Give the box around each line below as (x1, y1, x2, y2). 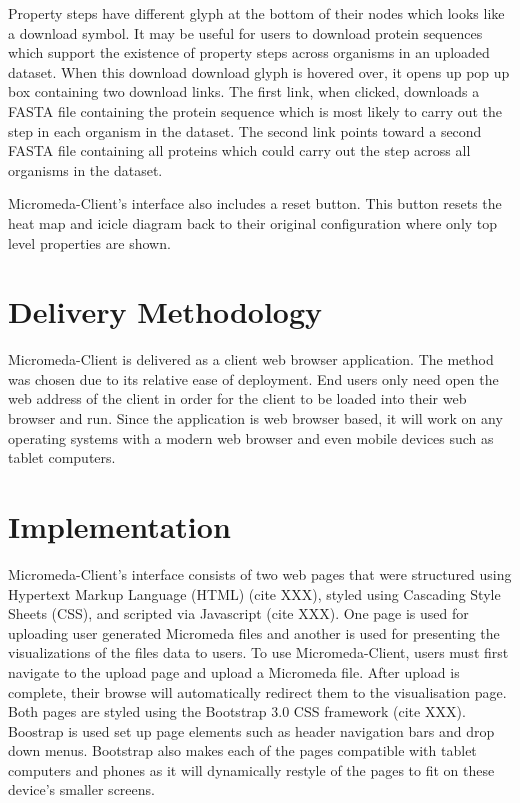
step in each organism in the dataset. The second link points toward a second (8, 120, 482, 141)
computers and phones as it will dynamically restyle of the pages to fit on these (8, 759, 495, 780)
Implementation (8, 506, 231, 546)
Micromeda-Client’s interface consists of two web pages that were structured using (8, 563, 512, 584)
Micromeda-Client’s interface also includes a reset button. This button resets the (8, 193, 502, 214)
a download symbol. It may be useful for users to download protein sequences (8, 22, 483, 43)
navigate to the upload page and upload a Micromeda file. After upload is (8, 661, 460, 682)
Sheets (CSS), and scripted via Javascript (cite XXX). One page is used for (8, 603, 469, 624)
